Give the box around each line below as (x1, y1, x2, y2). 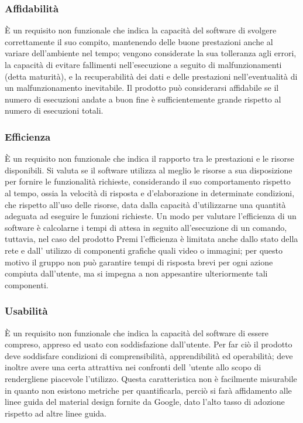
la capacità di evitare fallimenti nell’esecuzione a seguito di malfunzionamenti (5, 59, 282, 70)
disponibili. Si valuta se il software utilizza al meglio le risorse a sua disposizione (5, 163, 292, 176)
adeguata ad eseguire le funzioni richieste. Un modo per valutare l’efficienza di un (5, 210, 297, 222)
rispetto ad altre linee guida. (5, 407, 107, 419)
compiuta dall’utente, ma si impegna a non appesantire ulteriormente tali (5, 267, 268, 279)
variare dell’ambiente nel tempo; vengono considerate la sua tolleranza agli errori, (5, 47, 297, 59)
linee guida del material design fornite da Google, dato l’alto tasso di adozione (5, 395, 285, 408)
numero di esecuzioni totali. (5, 104, 104, 117)
